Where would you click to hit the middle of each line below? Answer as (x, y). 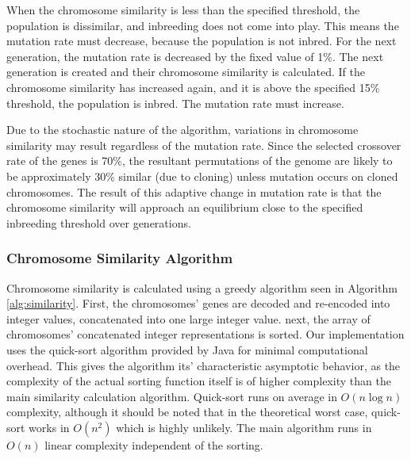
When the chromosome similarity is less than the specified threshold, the (183, 10)
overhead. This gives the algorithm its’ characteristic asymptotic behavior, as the (204, 365)
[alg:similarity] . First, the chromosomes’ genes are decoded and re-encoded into (198, 303)
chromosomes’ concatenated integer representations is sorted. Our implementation (205, 334)
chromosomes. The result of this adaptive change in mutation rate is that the (194, 191)
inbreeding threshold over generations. (99, 222)
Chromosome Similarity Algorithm (120, 258)
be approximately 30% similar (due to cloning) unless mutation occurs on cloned (202, 176)
